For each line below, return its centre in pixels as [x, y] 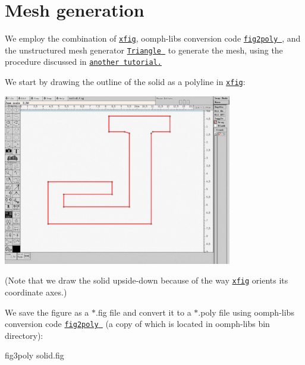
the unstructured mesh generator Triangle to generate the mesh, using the [144, 50]
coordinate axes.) [36, 292]
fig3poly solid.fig [34, 355]
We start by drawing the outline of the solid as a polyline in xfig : [125, 82]
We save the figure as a [47, 312]
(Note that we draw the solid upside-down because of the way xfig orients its [147, 280]
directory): [24, 335]
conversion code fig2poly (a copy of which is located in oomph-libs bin [137, 324]
